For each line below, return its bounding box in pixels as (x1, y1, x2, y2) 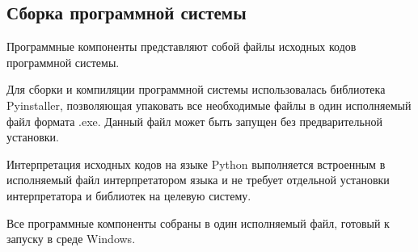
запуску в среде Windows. (6, 230, 136, 247)
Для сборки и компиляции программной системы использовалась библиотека (6, 81, 386, 98)
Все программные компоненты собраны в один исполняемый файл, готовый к (6, 214, 390, 231)
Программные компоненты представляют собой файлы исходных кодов (6, 38, 357, 55)
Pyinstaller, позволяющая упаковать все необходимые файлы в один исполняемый (6, 96, 412, 113)
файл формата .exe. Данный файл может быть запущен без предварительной (6, 112, 382, 129)
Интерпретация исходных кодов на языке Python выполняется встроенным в (6, 155, 386, 172)
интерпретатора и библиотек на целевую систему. (6, 187, 251, 204)
